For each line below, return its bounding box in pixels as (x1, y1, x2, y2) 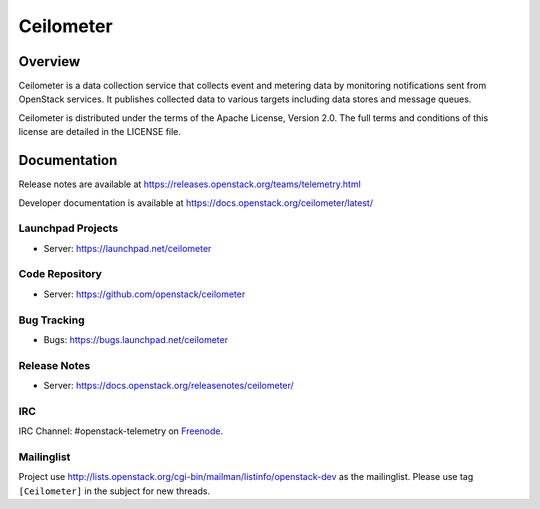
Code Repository (18, 267, 102, 281)
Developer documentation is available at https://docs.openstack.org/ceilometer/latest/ (18, 196, 374, 209)
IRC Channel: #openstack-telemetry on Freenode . (18, 425, 224, 437)
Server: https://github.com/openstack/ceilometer (43, 288, 246, 300)
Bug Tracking (18, 313, 85, 327)
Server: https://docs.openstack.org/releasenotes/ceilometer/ (43, 380, 294, 392)
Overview (18, 53, 81, 70)
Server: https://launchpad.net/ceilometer (43, 242, 212, 254)
